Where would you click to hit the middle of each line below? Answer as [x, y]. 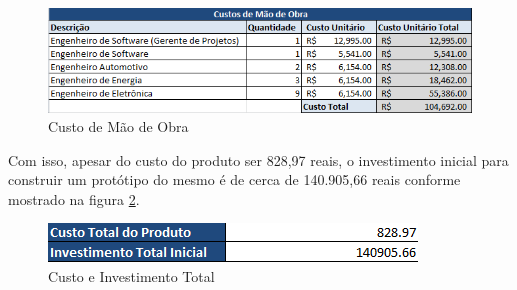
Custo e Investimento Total [131, 276]
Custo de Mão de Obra [118, 126]
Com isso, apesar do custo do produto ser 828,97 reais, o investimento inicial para [258, 159]
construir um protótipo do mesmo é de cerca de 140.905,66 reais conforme [234, 179]
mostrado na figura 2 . [74, 198]
